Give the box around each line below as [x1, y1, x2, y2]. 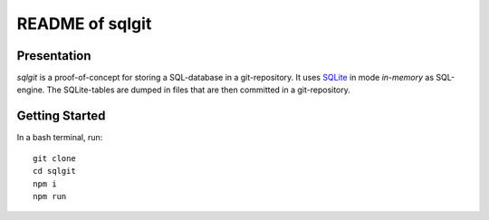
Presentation [16, 48, 91, 63]
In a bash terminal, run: [16, 132, 103, 143]
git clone [33, 153, 76, 163]
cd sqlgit [33, 166, 76, 177]
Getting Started [16, 109, 106, 124]
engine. [16, 84, 45, 95]
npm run [33, 191, 67, 201]
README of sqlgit [16, 14, 152, 33]
